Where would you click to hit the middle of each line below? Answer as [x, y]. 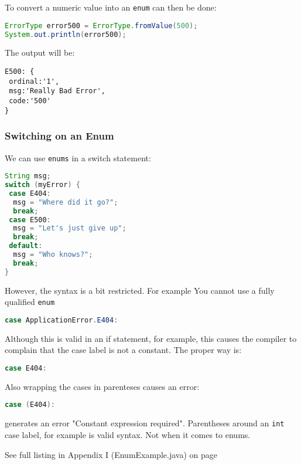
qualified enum [30, 302]
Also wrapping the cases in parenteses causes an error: [102, 386]
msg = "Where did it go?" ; [66, 202]
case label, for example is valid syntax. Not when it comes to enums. [128, 434]
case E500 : [30, 220]
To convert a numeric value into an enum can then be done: [111, 7]
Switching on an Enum [59, 136]
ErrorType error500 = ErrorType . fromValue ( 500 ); [101, 26]
